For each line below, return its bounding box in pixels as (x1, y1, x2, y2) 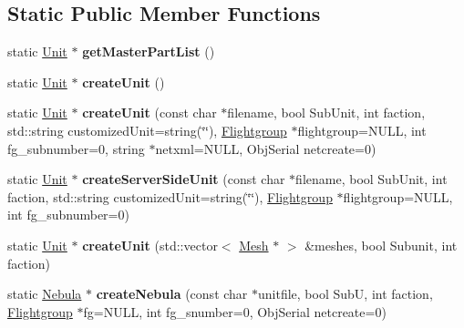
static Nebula (7, 284, 82, 303)
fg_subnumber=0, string (7, 138, 145, 158)
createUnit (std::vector (82, 235, 218, 254)
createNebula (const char (96, 284, 248, 303)
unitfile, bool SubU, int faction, (258, 284, 433, 303)
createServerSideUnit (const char (82, 169, 285, 189)
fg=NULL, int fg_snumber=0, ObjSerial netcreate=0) (83, 302, 387, 321)
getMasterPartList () (82, 42, 215, 61)
